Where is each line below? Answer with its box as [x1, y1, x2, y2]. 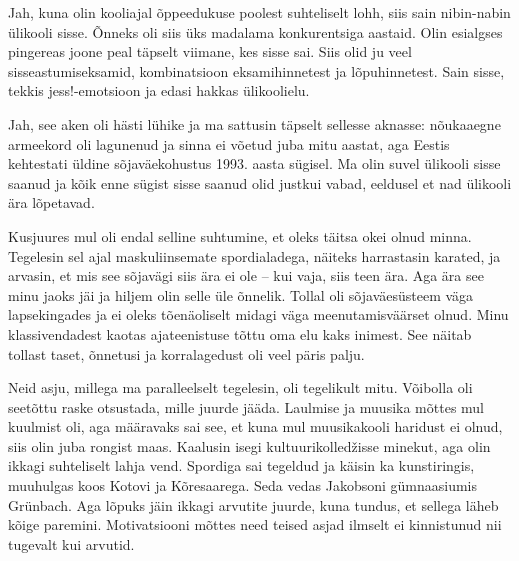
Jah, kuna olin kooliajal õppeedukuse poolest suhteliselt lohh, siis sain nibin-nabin [8, 2, 511, 22]
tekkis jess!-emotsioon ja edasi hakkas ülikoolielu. [8, 80, 310, 101]
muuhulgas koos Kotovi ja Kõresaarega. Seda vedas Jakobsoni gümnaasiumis [8, 475, 478, 496]
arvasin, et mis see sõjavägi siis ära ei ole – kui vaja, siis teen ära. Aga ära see [8, 265, 484, 286]
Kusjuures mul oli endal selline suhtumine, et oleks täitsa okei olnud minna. [8, 225, 472, 246]
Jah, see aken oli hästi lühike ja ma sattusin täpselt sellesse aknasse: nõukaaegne [8, 113, 501, 134]
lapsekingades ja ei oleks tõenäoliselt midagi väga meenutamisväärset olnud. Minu [8, 304, 509, 325]
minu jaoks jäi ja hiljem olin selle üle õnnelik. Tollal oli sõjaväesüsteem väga [8, 284, 474, 305]
